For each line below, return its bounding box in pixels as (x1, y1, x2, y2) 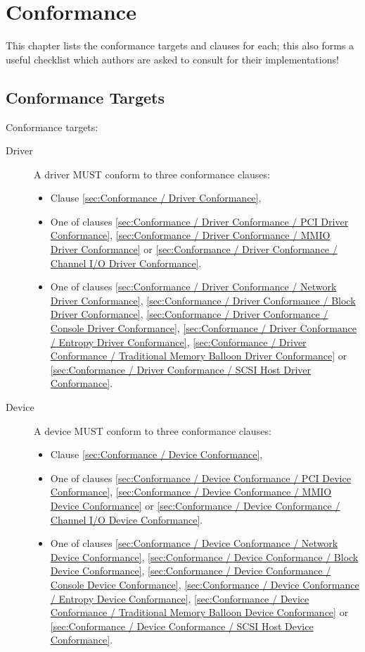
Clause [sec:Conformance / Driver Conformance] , (50, 190, 262, 205)
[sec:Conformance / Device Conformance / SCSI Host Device (50, 618, 314, 633)
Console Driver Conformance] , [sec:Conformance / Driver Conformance (50, 321, 357, 336)
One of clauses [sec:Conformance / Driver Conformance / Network (50, 279, 337, 294)
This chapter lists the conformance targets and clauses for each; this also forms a (6, 38, 354, 53)
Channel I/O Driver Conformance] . (50, 255, 202, 270)
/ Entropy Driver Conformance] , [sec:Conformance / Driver (50, 334, 307, 349)
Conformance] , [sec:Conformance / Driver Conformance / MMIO (50, 228, 331, 242)
